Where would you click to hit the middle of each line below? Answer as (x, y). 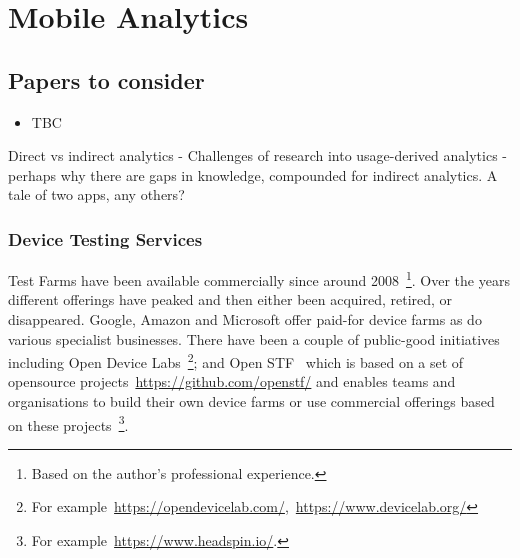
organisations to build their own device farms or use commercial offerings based (251, 401)
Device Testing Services (105, 238)
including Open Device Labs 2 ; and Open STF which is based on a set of (236, 360)
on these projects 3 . (68, 423)
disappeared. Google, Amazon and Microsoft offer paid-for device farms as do (245, 319)
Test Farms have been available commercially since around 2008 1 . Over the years (259, 278)
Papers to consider (106, 79)
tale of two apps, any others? (96, 194)
